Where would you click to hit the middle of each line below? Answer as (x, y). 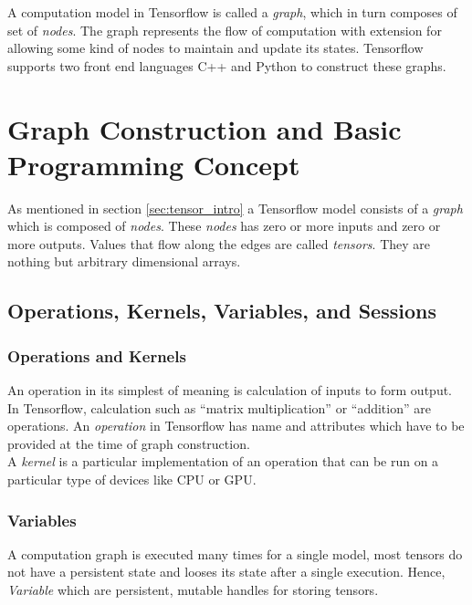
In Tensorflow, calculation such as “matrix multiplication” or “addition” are (219, 407)
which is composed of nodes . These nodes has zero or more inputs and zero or (224, 226)
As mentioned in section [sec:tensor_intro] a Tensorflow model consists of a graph (235, 208)
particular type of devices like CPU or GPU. (132, 480)
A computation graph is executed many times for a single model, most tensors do (235, 553)
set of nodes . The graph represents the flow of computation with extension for (225, 30)
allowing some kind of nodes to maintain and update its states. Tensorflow (215, 48)
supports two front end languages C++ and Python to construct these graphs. (227, 65)
